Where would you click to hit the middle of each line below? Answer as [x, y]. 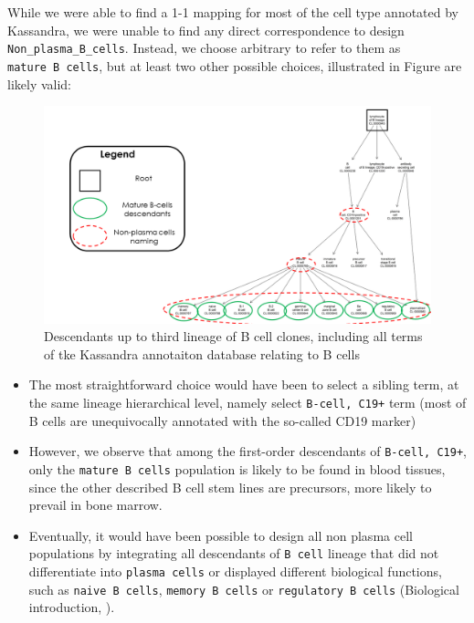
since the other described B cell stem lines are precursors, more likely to [230, 487]
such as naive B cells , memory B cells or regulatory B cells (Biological [244, 589]
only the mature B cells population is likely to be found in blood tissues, [237, 468]
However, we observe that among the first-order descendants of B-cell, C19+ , [248, 451]
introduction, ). [72, 607]
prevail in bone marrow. [95, 505]
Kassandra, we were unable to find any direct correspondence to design [206, 30]
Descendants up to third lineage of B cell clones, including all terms [233, 336]
